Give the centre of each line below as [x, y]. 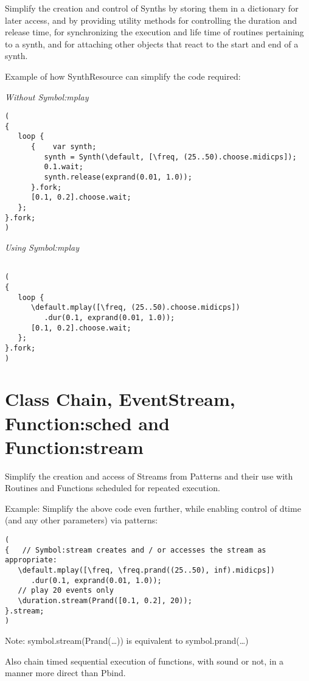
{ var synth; [64, 147]
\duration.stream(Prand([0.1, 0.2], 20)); [105, 601]
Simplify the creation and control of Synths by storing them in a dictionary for [152, 8]
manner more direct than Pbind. [65, 673]
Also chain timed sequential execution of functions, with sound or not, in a [144, 661]
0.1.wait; [64, 167]
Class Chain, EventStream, [120, 399]
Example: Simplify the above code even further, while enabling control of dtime [153, 508]
